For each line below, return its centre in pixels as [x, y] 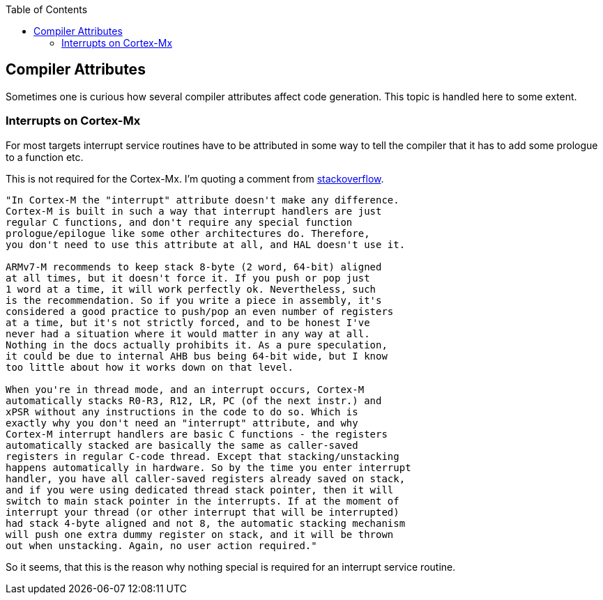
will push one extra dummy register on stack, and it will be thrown [200, 534]
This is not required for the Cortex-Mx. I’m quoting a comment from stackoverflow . [195, 178]
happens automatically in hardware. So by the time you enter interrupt [208, 467]
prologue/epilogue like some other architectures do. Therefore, [188, 233]
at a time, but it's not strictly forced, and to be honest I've [188, 322]
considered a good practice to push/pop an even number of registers [200, 311]
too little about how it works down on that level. [150, 367]
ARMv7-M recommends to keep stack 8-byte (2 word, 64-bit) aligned [194, 267]
